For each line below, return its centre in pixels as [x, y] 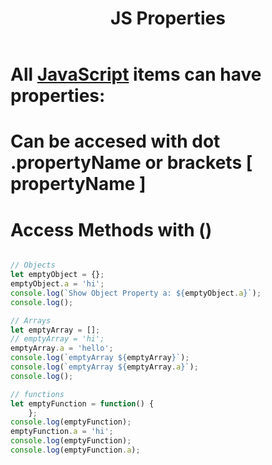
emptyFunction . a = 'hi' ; [62, 432]
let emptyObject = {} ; [57, 275]
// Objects [33, 265]
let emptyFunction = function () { [82, 403]
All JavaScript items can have [136, 74]
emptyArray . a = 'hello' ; [62, 348]
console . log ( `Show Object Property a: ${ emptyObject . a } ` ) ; [136, 293]
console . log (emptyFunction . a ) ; [75, 450]
